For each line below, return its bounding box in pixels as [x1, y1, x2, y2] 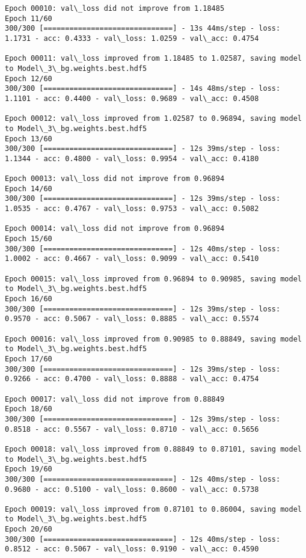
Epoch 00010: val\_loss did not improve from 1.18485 [5, 4, 225, 13]
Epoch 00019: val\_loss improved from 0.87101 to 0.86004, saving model [5, 504, 302, 514]
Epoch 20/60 [5, 525, 52, 534]
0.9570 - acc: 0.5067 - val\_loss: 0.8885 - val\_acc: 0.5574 [5, 314, 259, 323]
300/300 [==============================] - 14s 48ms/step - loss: [5, 84, 281, 93]
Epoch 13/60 [5, 134, 52, 143]
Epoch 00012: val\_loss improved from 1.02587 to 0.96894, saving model [5, 114, 302, 123]
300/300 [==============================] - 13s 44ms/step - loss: [5, 24, 281, 33]
